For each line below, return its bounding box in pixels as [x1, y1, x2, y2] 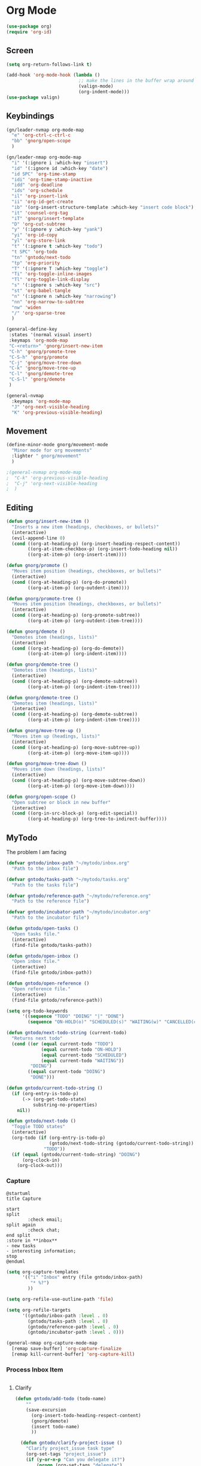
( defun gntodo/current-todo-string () [6, 1085, 103, 1091]
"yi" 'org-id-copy [11, 232, 58, 238]
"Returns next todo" [11, 1035, 63, 1041]
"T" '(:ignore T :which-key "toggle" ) [11, 266, 109, 272]
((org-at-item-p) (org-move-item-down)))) [28, 783, 135, 789]
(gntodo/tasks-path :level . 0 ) [28, 1318, 109, 1324]
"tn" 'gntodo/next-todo [11, 254, 71, 260]
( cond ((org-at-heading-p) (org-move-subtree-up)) [11, 744, 141, 751]
